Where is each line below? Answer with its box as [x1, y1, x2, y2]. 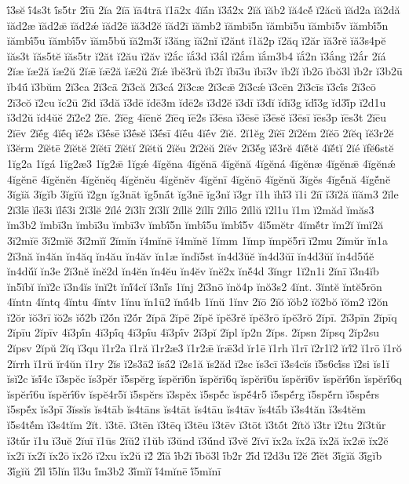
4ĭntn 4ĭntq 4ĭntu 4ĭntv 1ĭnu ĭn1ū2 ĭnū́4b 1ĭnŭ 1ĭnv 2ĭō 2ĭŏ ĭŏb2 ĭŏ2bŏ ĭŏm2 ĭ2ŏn [7, 293, 389, 310]
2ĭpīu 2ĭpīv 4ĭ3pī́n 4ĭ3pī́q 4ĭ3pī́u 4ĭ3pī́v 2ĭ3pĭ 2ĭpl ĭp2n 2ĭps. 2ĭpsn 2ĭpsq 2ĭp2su [7, 324, 380, 340]
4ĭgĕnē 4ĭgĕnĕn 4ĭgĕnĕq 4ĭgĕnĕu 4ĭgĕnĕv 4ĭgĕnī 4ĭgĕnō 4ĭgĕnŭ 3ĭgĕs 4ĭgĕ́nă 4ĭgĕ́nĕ [7, 170, 391, 187]
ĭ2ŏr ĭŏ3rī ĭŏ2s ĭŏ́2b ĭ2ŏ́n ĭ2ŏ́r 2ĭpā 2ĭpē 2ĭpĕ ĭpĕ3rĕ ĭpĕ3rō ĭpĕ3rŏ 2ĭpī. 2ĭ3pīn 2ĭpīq [7, 308, 397, 325]
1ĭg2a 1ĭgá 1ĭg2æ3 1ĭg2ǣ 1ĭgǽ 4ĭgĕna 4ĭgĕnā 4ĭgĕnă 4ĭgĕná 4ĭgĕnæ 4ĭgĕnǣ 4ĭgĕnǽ [7, 155, 396, 171]
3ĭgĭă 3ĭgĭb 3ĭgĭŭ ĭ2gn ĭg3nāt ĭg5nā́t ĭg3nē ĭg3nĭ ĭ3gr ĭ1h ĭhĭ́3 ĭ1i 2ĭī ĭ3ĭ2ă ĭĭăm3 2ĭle [7, 186, 399, 202]
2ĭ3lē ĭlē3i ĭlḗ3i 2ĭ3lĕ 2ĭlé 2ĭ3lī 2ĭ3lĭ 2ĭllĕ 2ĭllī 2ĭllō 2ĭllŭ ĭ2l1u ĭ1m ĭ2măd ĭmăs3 [7, 201, 374, 217]
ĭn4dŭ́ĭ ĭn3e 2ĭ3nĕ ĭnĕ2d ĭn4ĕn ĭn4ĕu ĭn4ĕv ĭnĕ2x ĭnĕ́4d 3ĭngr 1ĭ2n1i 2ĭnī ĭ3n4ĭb [7, 263, 379, 279]
